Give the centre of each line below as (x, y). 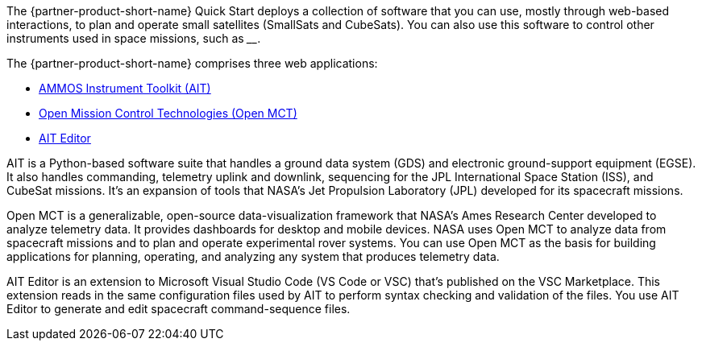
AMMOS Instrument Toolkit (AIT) (125, 88)
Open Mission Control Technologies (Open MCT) (168, 113)
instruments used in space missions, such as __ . (134, 38)
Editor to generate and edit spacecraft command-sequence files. (179, 309)
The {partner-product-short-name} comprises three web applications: (192, 63)
